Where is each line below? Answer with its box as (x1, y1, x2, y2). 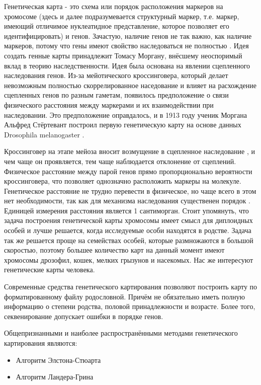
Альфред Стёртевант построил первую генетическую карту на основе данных (4, 119, 241, 130)
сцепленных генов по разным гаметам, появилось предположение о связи (4, 90, 229, 100)
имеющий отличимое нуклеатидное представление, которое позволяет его (4, 21, 229, 31)
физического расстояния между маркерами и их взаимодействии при (4, 99, 214, 110)
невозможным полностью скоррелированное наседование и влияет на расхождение (4, 80, 256, 90)
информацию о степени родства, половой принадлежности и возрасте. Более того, (4, 301, 255, 312)
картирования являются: (4, 338, 77, 348)
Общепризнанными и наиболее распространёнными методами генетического (4, 328, 238, 338)
